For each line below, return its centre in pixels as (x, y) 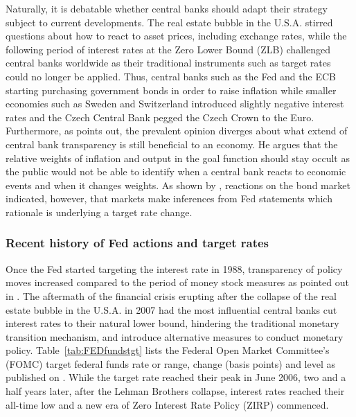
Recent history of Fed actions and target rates (137, 243)
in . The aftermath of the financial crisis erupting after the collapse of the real (171, 295)
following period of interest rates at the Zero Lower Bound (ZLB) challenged (168, 49)
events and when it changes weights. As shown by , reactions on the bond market (178, 185)
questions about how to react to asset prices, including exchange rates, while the (176, 36)
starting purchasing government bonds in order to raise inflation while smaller (171, 90)
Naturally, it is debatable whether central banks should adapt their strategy (167, 8)
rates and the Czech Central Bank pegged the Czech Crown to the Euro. (160, 117)
